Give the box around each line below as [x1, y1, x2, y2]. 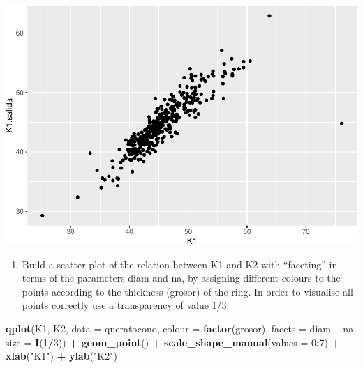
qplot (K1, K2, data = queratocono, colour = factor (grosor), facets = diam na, [6, 321, 357, 335]
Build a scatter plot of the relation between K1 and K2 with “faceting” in [22, 256, 338, 271]
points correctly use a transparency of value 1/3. [22, 298, 230, 312]
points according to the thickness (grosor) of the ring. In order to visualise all [22, 284, 353, 298]
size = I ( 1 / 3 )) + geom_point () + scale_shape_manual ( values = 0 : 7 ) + [6, 335, 341, 349]
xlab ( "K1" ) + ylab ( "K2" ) [6, 348, 117, 363]
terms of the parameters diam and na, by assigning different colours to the [22, 270, 341, 285]
